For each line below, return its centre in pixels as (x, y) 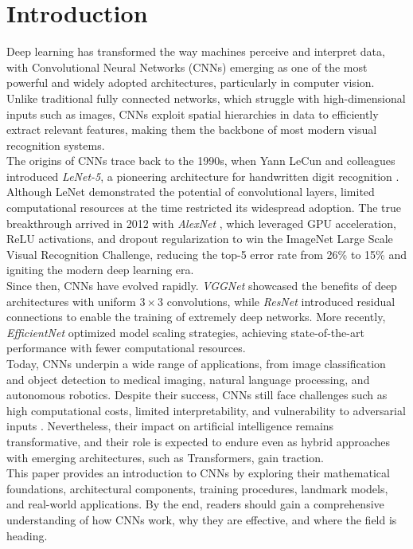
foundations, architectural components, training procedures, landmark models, (197, 488)
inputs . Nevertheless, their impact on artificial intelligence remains (170, 426)
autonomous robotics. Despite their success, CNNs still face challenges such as (197, 395)
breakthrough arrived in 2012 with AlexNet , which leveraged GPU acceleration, (201, 223)
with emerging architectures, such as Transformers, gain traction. (165, 457)
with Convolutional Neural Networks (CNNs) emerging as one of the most (187, 67)
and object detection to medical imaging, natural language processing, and (188, 379)
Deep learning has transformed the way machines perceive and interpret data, (196, 51)
